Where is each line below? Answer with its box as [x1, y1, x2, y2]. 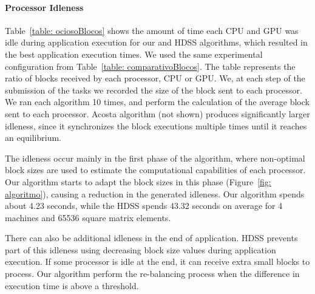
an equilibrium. [5, 131, 62, 144]
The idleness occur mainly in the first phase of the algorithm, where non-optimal [5, 151, 305, 164]
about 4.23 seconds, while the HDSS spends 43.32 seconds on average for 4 [5, 199, 283, 212]
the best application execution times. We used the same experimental [5, 47, 263, 60]
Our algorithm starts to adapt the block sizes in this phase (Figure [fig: [5, 175, 271, 188]
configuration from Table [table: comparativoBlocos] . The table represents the [5, 60, 296, 72]
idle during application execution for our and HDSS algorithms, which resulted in [5, 36, 308, 49]
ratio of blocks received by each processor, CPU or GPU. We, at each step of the [5, 72, 305, 84]
